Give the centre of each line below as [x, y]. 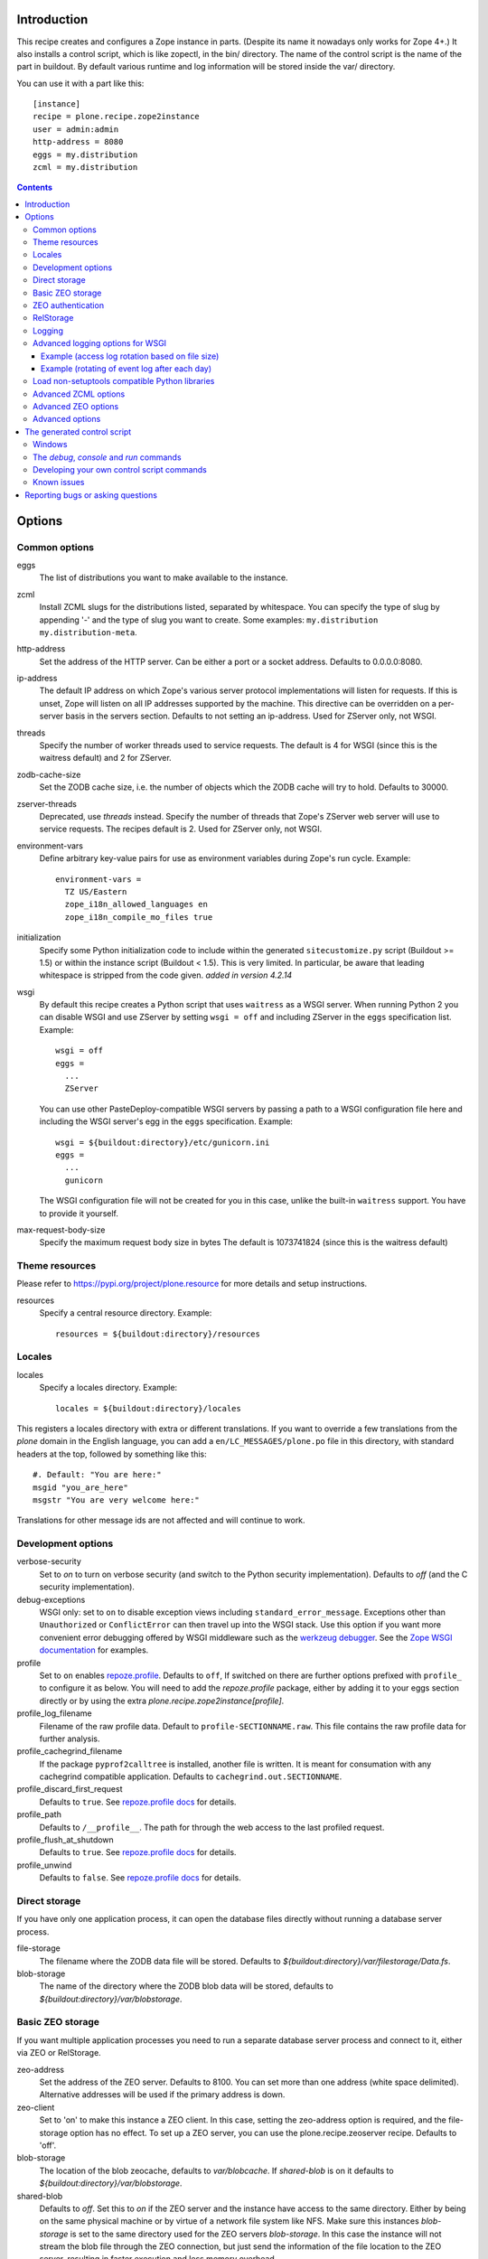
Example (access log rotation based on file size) [130, 356]
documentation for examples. [94, 1650]
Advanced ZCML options [79, 394]
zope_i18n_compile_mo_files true [139, 917]
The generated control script [78, 431]
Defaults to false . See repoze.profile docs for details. [140, 1878]
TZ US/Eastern [96, 891]
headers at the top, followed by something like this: [112, 1454]
